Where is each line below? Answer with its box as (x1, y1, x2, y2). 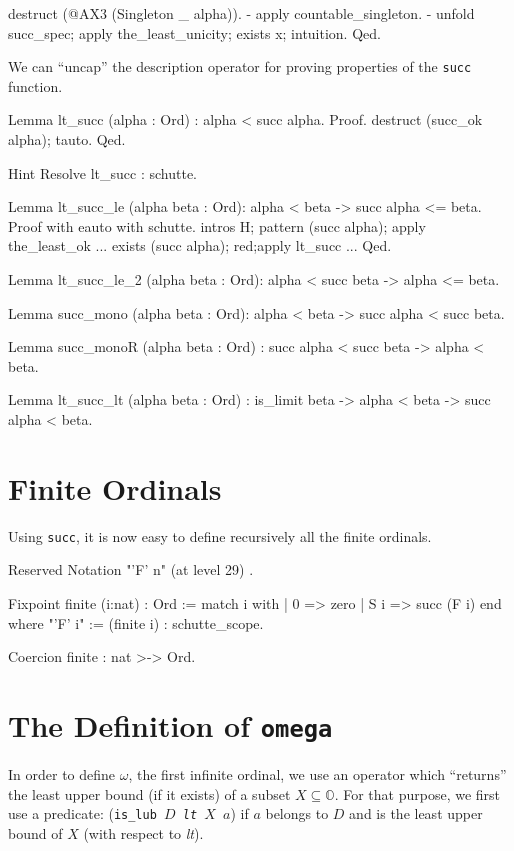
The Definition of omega (8, 704, 333, 745)
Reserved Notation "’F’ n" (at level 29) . (8, 559, 254, 580)
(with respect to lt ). (83, 822, 204, 843)
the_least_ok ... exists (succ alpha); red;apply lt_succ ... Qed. (8, 235, 392, 256)
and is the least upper (349, 803, 483, 824)
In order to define (8, 763, 116, 784)
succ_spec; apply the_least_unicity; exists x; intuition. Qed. (8, 22, 381, 43)
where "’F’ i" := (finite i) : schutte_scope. (8, 612, 264, 633)
